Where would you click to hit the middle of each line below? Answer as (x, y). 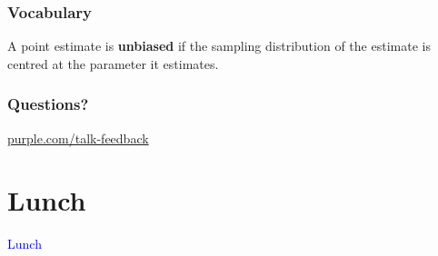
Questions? (48, 104)
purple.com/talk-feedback (78, 138)
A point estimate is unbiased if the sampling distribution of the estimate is (219, 46)
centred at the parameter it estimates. (113, 63)
